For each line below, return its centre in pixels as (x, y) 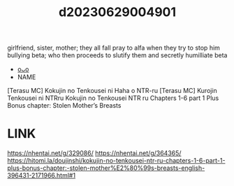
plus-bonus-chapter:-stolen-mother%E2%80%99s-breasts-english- (106, 168)
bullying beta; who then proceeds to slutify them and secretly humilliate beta (117, 55)
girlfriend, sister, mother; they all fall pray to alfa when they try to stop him (114, 48)
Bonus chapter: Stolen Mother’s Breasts (64, 106)
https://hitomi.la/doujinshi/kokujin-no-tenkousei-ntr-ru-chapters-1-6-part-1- (116, 161)
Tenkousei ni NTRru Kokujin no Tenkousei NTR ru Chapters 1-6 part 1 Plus (113, 98)
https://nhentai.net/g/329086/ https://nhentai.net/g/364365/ (94, 153)
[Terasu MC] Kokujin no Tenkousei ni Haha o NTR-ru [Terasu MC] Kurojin (112, 91)
